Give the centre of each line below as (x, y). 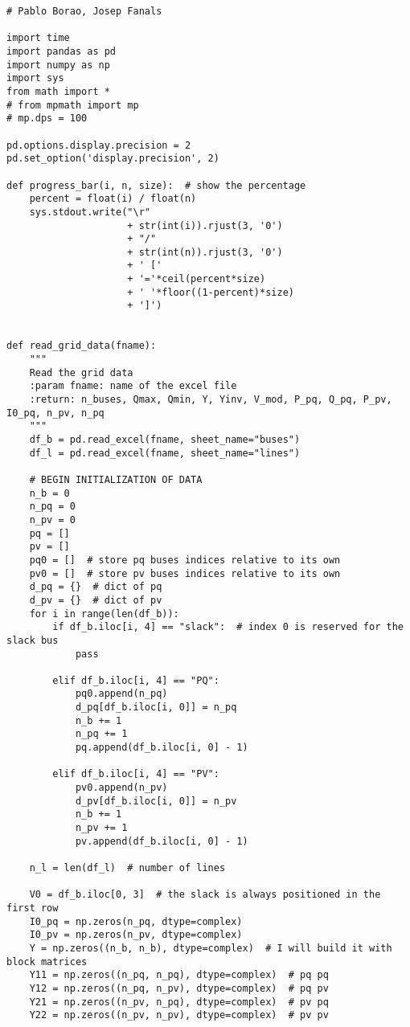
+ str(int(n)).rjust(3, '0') (205, 252)
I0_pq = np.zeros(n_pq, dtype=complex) (136, 921)
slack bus (33, 640)
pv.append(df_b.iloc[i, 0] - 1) (162, 841)
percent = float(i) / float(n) (113, 199)
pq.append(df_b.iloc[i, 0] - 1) (162, 748)
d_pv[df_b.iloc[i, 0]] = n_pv (156, 801)
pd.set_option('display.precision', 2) (113, 159)
